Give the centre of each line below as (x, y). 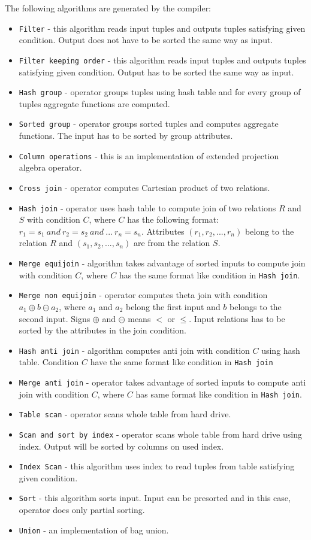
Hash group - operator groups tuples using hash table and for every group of (160, 92)
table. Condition (49, 362)
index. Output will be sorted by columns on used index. (121, 446)
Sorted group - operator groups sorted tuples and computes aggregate (149, 124)
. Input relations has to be (237, 318)
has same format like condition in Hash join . (219, 394)
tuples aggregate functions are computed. (94, 103)
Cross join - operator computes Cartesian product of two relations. (144, 187)
